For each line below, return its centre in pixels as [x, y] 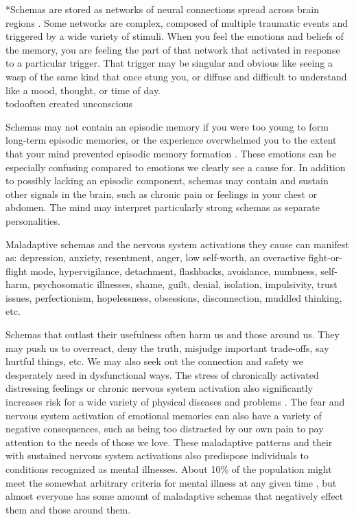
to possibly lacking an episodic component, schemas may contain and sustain [167, 180]
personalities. [33, 220]
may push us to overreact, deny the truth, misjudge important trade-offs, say [167, 347]
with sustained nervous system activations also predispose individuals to [157, 455]
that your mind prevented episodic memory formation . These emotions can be [171, 153]
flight [16, 270]
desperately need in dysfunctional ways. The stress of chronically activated [162, 374]
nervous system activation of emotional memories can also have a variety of [164, 415]
